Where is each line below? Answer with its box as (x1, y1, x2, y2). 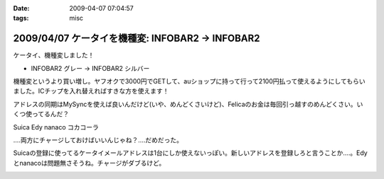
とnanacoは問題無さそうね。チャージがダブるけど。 (13, 158, 166, 167)
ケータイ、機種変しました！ (13, 51, 95, 59)
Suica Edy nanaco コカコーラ (13, 122, 100, 131)
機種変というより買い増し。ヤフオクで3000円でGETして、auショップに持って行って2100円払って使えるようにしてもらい (13, 77, 366, 86)
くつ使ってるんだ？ (13, 110, 70, 118)
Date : (13, 4, 30, 12)
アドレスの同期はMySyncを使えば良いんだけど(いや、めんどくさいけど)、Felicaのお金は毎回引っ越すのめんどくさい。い (13, 100, 363, 108)
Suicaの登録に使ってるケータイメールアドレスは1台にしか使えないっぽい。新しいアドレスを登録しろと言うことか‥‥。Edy (13, 149, 368, 157)
